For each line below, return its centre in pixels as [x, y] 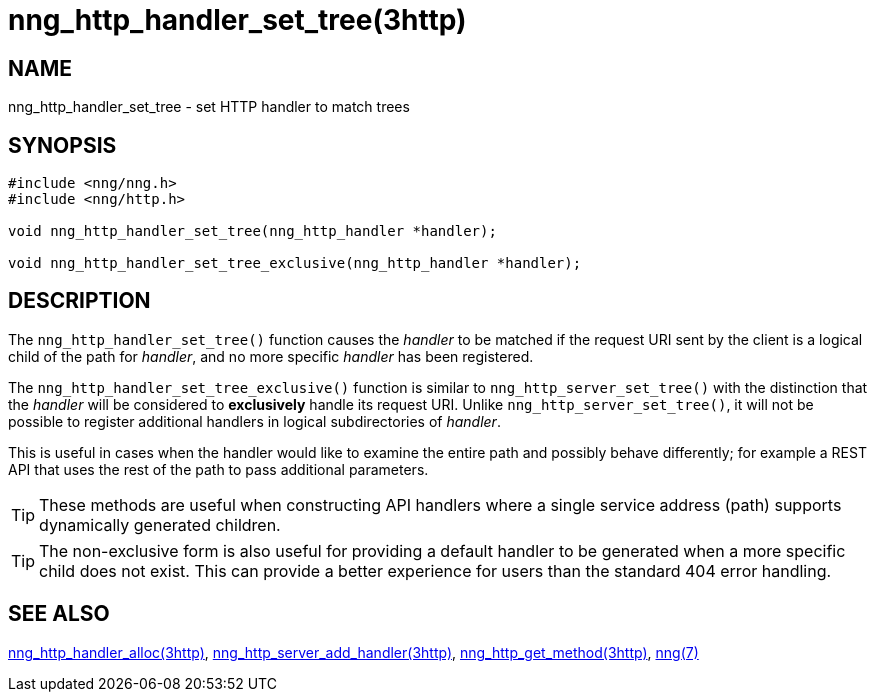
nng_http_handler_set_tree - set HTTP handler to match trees [209, 107]
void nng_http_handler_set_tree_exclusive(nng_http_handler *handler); [295, 263]
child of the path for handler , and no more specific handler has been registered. [271, 356]
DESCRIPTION [79, 301]
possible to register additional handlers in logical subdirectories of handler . [254, 421]
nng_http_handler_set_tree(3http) [237, 20]
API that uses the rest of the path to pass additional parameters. [218, 469]
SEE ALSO [59, 614]
